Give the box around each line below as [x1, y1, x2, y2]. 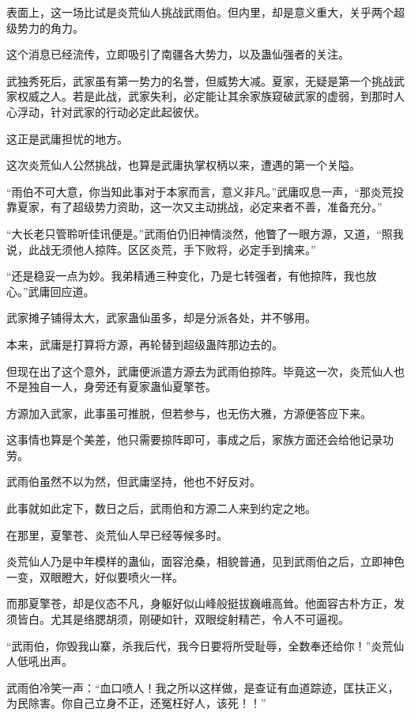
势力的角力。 [17, 19, 84, 36]
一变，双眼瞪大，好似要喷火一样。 [6, 568, 183, 585]
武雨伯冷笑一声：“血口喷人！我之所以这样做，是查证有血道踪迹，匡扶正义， [6, 679, 399, 695]
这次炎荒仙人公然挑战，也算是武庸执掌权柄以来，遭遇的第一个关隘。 [6, 157, 360, 173]
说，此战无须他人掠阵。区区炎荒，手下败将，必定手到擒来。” [6, 241, 316, 257]
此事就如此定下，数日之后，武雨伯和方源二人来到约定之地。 [6, 500, 316, 517]
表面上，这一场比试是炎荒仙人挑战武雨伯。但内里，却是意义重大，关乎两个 [6, 4, 394, 20]
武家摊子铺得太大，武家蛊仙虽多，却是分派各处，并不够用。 [6, 309, 316, 326]
